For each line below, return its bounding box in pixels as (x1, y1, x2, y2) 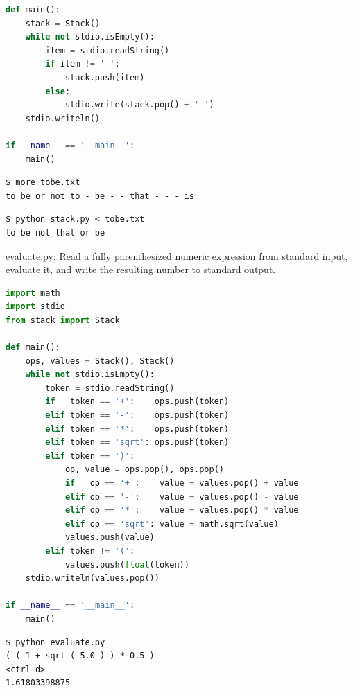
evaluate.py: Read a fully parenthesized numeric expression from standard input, (6, 248, 348, 263)
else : (45, 86, 71, 96)
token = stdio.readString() (45, 383, 175, 393)
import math (6, 288, 60, 298)
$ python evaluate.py (6, 637, 105, 647)
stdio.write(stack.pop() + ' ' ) (64, 100, 214, 110)
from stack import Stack (6, 315, 120, 325)
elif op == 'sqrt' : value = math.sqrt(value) (64, 518, 279, 529)
